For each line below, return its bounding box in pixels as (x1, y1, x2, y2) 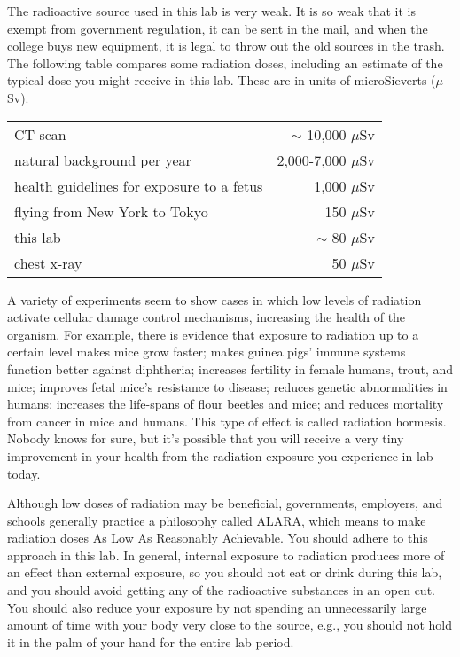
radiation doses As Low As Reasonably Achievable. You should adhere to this (7, 528, 428, 547)
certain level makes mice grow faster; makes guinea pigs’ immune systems (7, 342, 406, 361)
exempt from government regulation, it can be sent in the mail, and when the (7, 19, 428, 37)
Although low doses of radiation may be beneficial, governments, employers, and (7, 494, 443, 512)
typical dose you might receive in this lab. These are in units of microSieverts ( (7, 71, 436, 90)
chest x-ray (14, 252, 82, 273)
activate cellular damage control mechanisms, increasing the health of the (7, 308, 406, 326)
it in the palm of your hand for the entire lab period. (7, 632, 294, 651)
